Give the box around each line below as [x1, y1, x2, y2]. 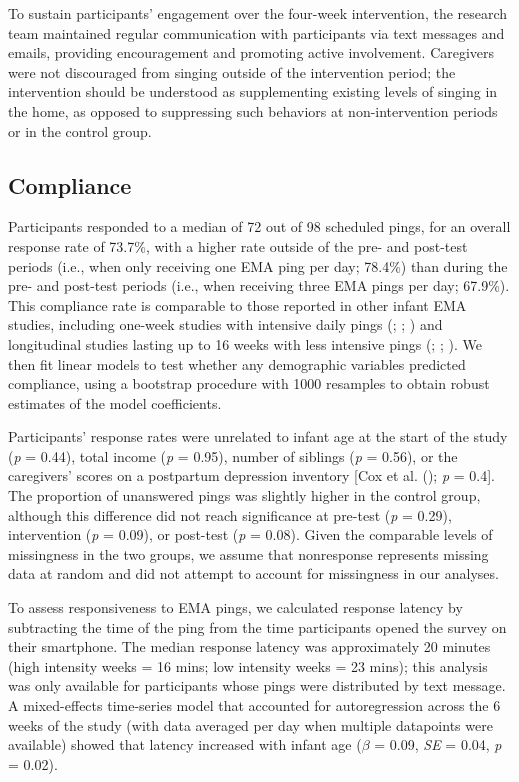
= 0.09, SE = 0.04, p [374, 734, 502, 755]
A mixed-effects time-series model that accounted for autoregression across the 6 [8, 695, 501, 716]
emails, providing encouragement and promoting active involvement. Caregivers [8, 42, 495, 63]
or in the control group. [8, 120, 152, 141]
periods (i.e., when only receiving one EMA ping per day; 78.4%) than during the [8, 255, 508, 276]
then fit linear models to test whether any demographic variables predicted [8, 353, 466, 374]
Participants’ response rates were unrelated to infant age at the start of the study [8, 426, 508, 447]
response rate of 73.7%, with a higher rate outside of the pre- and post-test [8, 235, 468, 256]
